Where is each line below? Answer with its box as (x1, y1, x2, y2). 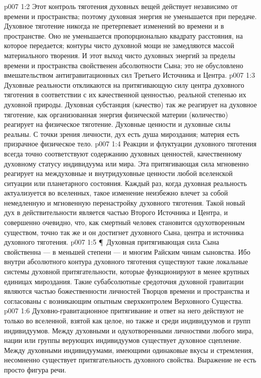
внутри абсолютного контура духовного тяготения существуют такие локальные (4, 256, 248, 267)
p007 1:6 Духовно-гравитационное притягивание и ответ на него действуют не (4, 305, 244, 316)
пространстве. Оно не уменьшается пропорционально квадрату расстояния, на (4, 30, 243, 41)
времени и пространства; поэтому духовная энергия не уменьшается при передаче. (4, 11, 257, 21)
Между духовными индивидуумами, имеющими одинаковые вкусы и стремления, (4, 344, 253, 355)
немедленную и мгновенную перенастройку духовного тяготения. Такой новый (4, 197, 245, 208)
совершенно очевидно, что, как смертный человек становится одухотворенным (4, 217, 245, 228)
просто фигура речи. (4, 364, 67, 374)
